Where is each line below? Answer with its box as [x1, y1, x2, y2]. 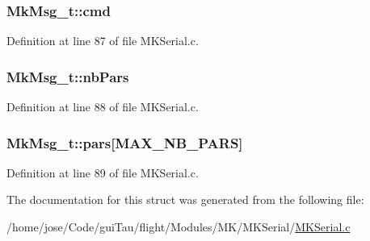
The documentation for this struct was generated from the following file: [6, 191, 364, 208]
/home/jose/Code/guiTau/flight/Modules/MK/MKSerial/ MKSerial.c [6, 218, 351, 235]
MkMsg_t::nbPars [6, 66, 129, 86]
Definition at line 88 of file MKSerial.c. [6, 98, 199, 115]
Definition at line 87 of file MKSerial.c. [6, 32, 199, 49]
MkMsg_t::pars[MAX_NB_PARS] [6, 132, 243, 152]
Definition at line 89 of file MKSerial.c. [6, 164, 199, 181]
